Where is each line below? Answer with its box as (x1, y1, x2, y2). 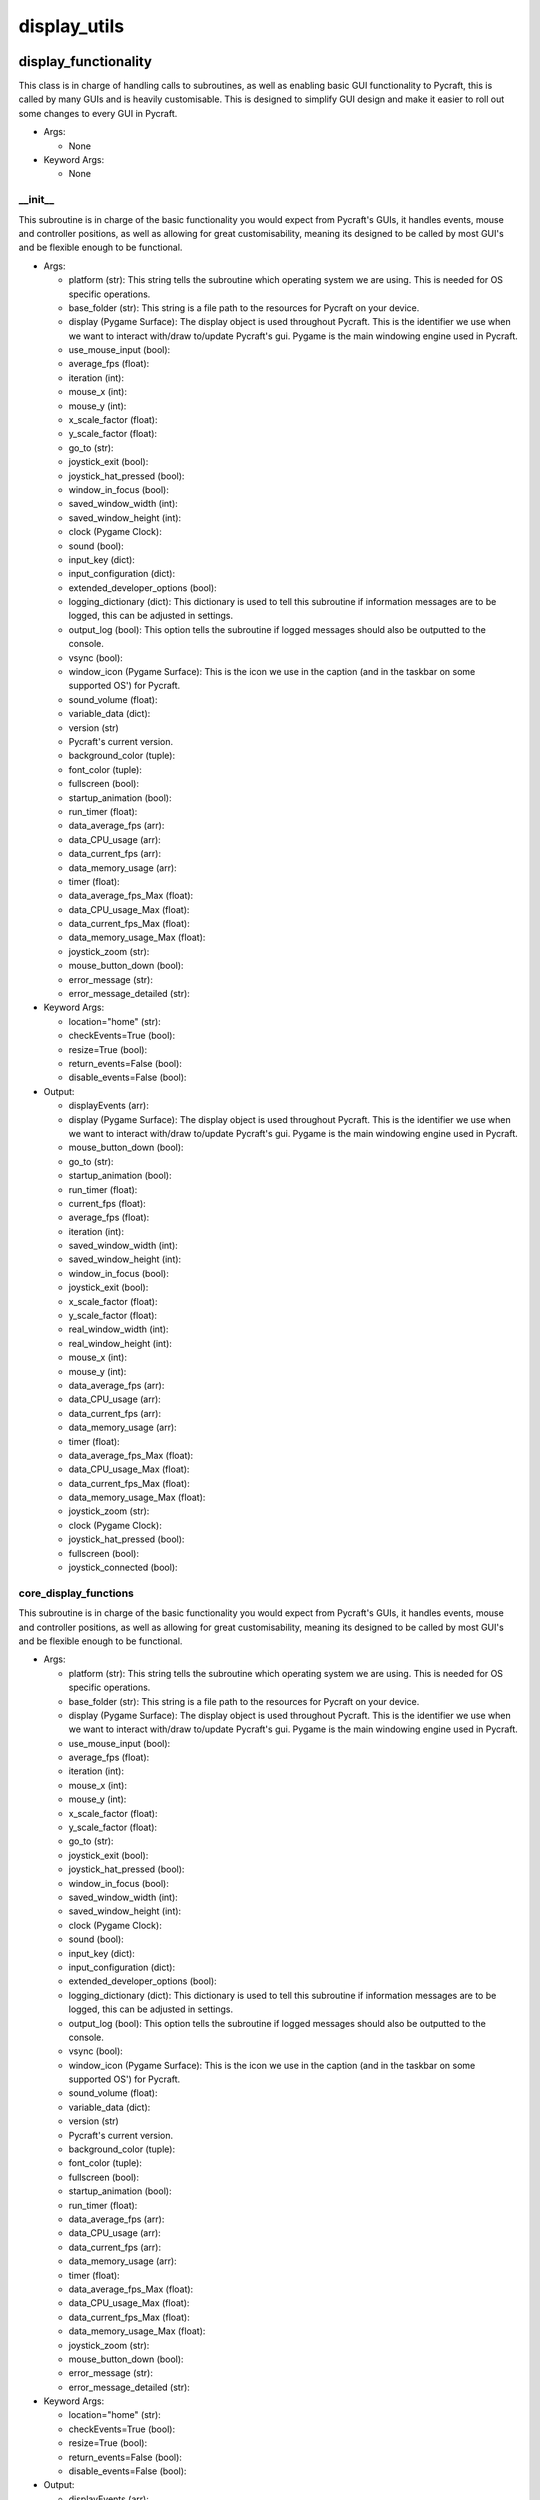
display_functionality (18, 53, 152, 70)
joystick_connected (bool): (68, 1561, 179, 1574)
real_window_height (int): (68, 1337, 172, 1349)
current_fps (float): (68, 1197, 147, 1209)
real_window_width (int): (68, 1323, 169, 1335)
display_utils (18, 15, 125, 37)
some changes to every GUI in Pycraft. (18, 107, 178, 119)
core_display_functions (18, 1586, 134, 1600)
